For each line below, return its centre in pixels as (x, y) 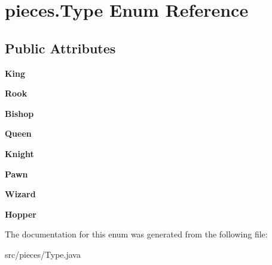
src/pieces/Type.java (43, 254)
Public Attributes (60, 48)
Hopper (21, 214)
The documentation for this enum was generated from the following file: (136, 234)
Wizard (20, 194)
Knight (19, 153)
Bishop (19, 113)
